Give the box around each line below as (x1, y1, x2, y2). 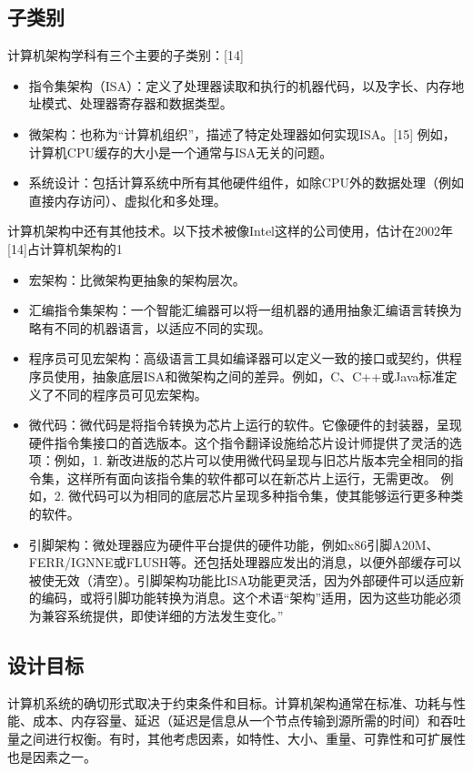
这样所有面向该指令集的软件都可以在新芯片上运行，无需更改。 (66, 468, 437, 487)
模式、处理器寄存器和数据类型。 (41, 94, 233, 113)
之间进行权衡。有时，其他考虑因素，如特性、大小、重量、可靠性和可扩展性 (19, 729, 466, 748)
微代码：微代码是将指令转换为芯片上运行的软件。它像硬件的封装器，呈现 (28, 415, 462, 434)
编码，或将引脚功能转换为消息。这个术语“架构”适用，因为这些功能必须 (41, 588, 462, 607)
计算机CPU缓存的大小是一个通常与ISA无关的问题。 (28, 142, 333, 161)
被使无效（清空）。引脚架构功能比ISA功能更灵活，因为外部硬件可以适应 (28, 570, 452, 589)
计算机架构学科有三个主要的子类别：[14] (7, 46, 244, 65)
